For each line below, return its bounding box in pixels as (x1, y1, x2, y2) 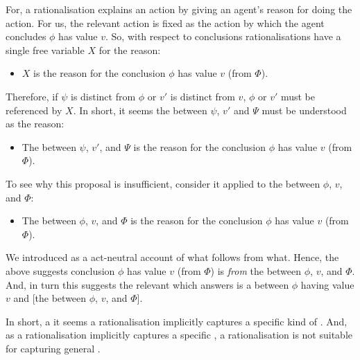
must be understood (262, 102, 347, 117)
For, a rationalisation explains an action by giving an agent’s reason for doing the (6, 2, 352, 16)
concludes (6, 29, 46, 44)
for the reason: (98, 42, 161, 57)
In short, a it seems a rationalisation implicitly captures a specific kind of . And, (6, 314, 348, 328)
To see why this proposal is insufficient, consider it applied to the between (6, 176, 320, 190)
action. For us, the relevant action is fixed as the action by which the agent (6, 15, 325, 30)
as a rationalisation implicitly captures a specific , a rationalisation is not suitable (6, 327, 353, 342)
